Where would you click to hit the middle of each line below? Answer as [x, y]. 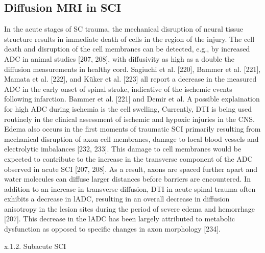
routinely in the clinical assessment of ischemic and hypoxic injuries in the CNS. [129, 119]
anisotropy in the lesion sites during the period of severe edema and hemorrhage [130, 208]
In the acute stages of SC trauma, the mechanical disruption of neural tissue [124, 29]
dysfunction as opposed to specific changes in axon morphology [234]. [112, 229]
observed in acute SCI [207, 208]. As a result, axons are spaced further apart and [131, 169]
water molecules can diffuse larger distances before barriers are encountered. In [127, 179]
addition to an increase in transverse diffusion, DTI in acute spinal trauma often [130, 188]
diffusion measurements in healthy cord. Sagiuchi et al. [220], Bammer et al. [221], [132, 69]
